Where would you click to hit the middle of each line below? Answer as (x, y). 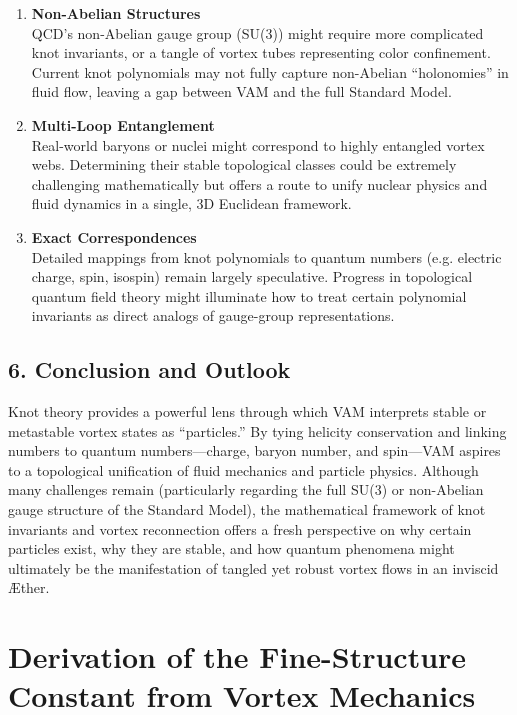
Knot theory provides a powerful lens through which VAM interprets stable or (247, 411)
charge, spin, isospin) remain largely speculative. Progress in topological (252, 276)
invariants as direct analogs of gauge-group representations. (213, 315)
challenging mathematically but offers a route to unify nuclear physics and (259, 183)
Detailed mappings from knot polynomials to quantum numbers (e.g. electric (266, 256)
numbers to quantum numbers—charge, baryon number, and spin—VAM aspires (254, 450)
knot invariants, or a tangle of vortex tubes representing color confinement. (261, 52)
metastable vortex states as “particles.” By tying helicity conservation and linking (257, 430)
